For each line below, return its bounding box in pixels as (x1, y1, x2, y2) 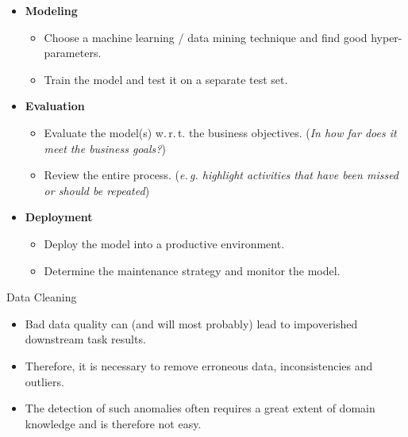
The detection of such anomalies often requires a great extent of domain (25, 400, 375, 416)
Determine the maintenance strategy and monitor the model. (44, 262, 341, 278)
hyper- (371, 29, 402, 45)
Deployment (25, 209, 93, 225)
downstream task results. (25, 331, 146, 347)
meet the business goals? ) (44, 140, 166, 156)
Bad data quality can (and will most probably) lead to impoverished (25, 315, 358, 332)
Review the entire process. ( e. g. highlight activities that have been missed (44, 167, 399, 183)
